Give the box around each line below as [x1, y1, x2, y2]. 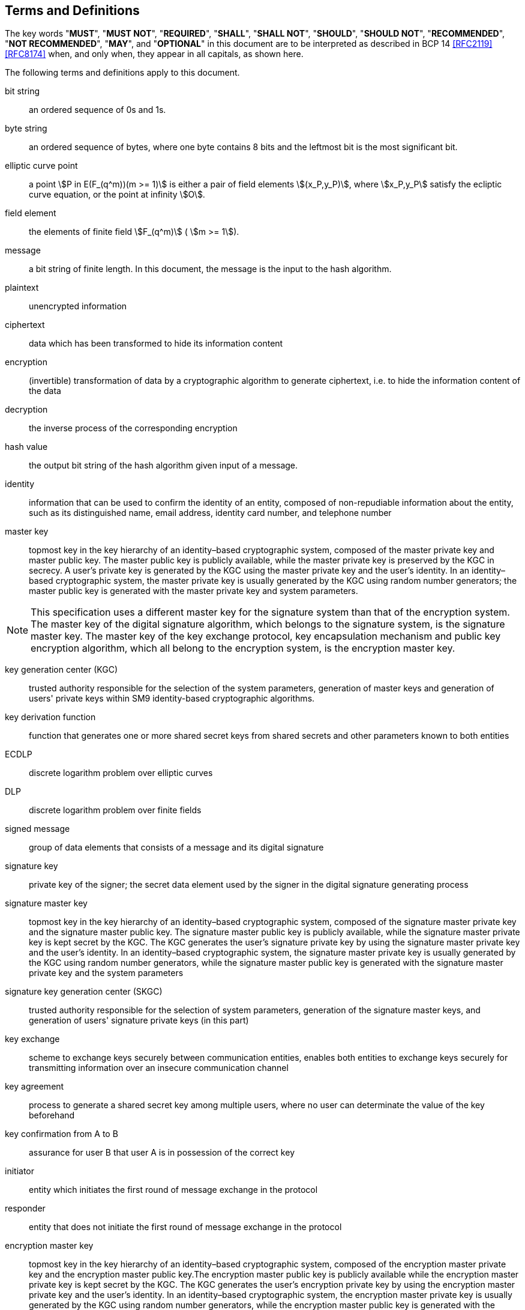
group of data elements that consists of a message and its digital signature [29, 842, 324, 853]
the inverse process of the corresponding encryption [29, 423, 238, 434]
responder [5, 1203, 46, 1214]
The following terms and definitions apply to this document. [5, 67, 240, 78]
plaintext [5, 282, 39, 293]
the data [29, 386, 61, 396]
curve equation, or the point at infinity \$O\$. [29, 189, 205, 200]
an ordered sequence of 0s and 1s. [29, 105, 166, 115]
